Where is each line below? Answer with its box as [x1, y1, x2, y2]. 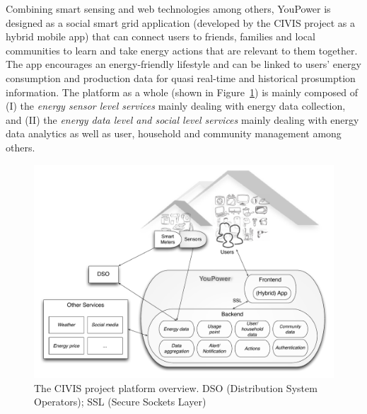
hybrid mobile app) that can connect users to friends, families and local [6, 29, 315, 44]
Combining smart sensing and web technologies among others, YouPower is [6, 1, 331, 16]
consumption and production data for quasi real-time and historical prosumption [6, 70, 356, 85]
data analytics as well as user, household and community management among [6, 126, 342, 141]
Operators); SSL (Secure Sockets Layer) [34, 394, 206, 409]
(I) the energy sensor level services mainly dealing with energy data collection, [6, 98, 346, 113]
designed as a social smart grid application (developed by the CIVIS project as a [6, 15, 355, 30]
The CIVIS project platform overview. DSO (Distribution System [34, 380, 318, 395]
